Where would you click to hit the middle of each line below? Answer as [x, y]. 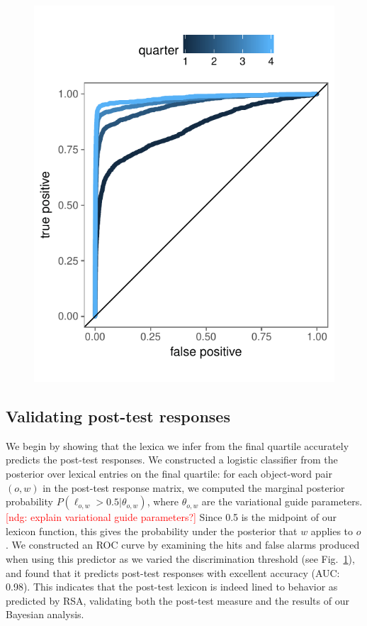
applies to [332, 531]
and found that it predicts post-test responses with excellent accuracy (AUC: [173, 572]
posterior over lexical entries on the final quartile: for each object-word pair [169, 473]
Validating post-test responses [118, 416]
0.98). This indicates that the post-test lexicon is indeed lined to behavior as [172, 587]
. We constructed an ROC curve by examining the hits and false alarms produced [183, 545]
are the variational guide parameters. [282, 501]
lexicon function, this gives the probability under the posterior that [152, 531]
